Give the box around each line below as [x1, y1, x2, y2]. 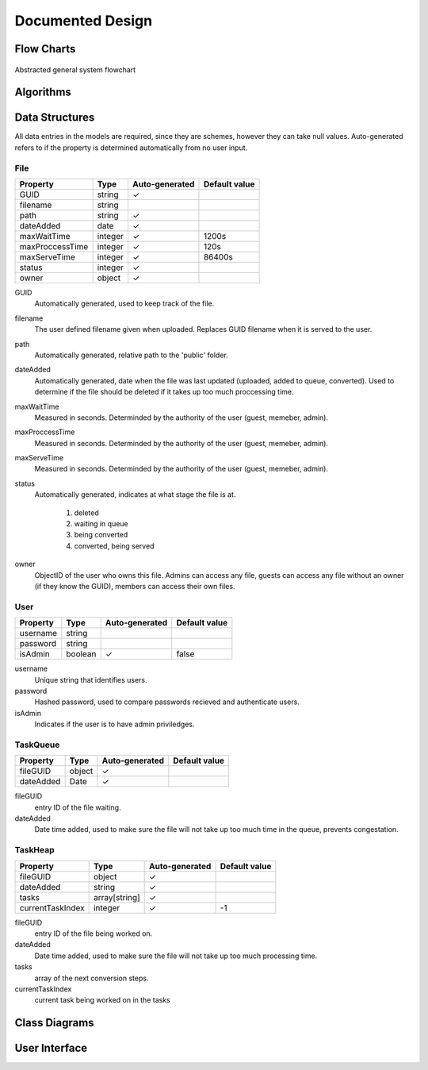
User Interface [14, 1041, 88, 1055]
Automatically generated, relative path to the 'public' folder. [34, 350, 229, 360]
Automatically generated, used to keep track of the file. [34, 298, 215, 309]
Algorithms [14, 86, 71, 99]
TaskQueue [14, 739, 60, 750]
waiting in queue [74, 519, 128, 529]
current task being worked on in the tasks [34, 995, 170, 1005]
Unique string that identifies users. [34, 675, 147, 684]
